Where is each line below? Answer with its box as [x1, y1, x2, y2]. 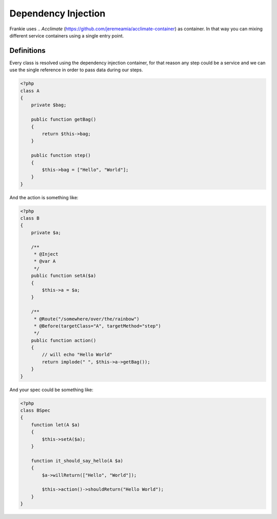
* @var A [33, 258, 56, 264]
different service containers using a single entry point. [9, 32, 124, 39]
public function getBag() [31, 117, 96, 123]
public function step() [31, 152, 91, 159]
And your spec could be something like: [9, 387, 93, 393]
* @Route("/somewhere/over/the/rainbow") [33, 316, 140, 322]
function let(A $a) [31, 421, 81, 428]
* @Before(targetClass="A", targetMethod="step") [33, 323, 161, 329]
